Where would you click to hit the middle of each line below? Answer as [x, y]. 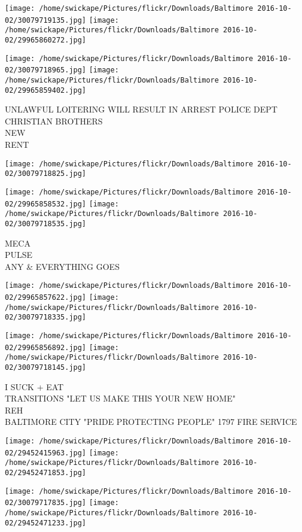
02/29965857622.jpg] [46, 297]
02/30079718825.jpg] [46, 174]
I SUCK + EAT [34, 386]
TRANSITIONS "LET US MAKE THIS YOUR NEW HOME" [120, 398]
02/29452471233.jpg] [46, 523]
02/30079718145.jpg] [46, 367]
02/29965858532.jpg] [46, 204]
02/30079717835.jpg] [46, 503]
